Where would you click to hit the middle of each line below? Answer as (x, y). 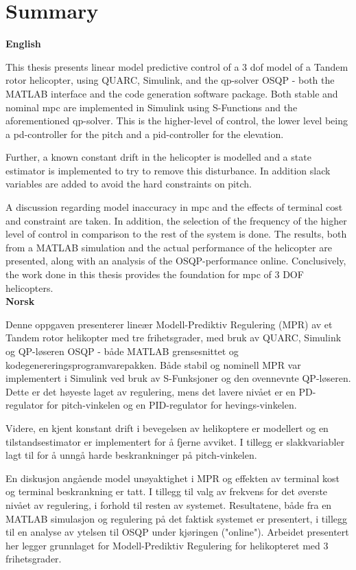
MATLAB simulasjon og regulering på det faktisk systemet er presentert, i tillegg (177, 518)
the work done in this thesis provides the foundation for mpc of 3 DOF (155, 274)
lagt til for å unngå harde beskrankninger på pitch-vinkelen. (131, 455)
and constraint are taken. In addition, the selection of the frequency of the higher (176, 220)
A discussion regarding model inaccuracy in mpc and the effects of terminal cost (174, 207)
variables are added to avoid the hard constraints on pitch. (129, 184)
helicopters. (29, 287)
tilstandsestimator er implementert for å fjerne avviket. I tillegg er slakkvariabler (175, 441)
